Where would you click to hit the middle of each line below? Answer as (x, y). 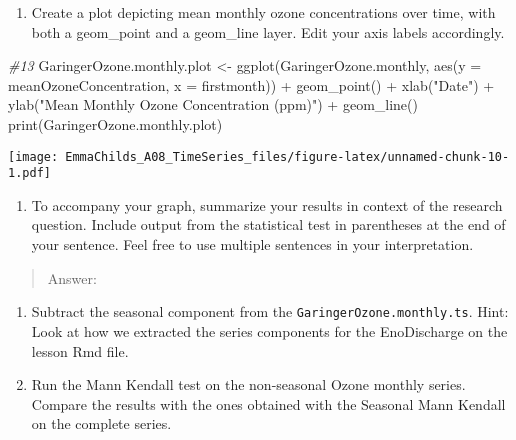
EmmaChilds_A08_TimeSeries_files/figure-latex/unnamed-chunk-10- (287, 156)
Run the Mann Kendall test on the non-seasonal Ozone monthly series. (248, 384)
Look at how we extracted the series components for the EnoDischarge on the (269, 330)
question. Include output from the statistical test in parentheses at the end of (268, 224)
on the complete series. (101, 423)
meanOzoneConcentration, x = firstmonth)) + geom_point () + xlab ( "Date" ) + (251, 84)
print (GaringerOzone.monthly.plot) (115, 123)
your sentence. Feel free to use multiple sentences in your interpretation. (252, 244)
